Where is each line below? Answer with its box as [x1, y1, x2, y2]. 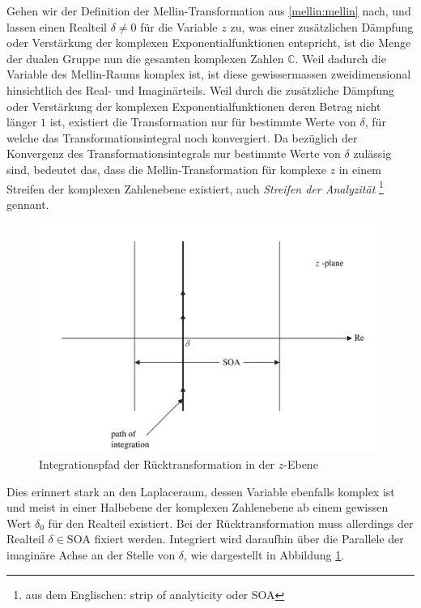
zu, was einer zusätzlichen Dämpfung [230, 18, 414, 35]
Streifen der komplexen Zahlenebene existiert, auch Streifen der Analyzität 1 [6, 177, 384, 197]
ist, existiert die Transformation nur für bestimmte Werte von [49, 113, 356, 130]
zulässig [353, 145, 392, 162]
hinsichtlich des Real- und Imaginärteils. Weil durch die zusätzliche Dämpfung [6, 81, 395, 98]
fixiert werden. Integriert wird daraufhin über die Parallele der [94, 530, 404, 547]
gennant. [6, 195, 49, 212]
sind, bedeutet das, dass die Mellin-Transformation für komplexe [6, 160, 326, 177]
